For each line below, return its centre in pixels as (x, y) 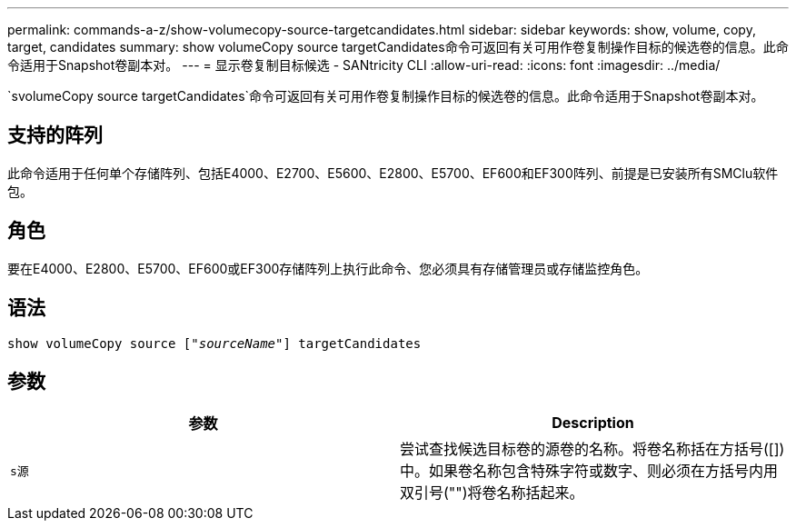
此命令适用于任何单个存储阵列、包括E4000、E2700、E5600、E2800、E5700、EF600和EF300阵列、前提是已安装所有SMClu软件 (393, 173)
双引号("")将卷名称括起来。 (492, 493)
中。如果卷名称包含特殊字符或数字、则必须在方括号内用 (589, 471)
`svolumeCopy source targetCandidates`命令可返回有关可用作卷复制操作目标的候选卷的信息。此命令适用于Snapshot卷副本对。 (386, 96)
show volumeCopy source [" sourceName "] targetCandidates (214, 343)
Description (593, 423)
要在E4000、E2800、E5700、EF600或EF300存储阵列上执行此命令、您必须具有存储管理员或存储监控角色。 (328, 268)
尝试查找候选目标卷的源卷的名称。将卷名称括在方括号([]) (592, 449)
